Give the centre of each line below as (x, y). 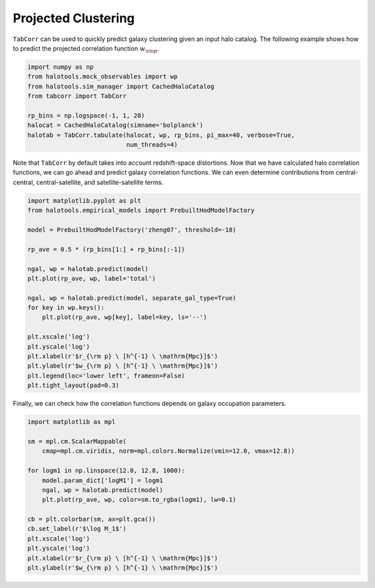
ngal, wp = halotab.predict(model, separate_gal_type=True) (132, 298)
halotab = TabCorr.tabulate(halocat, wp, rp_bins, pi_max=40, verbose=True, (161, 135)
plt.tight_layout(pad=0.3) (73, 385)
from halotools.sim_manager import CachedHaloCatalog (121, 86)
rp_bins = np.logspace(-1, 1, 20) (86, 115)
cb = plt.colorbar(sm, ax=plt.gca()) (92, 519)
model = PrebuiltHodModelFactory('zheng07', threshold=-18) (132, 230)
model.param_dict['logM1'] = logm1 (102, 480)
